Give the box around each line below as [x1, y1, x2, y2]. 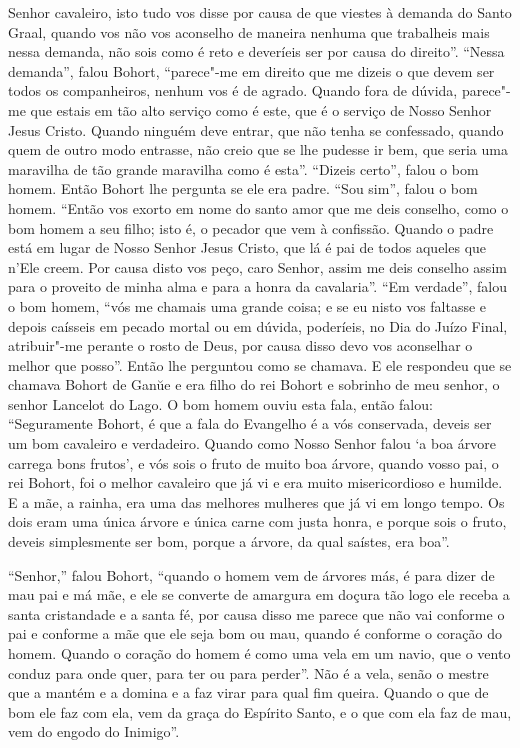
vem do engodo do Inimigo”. [8, 721, 180, 742]
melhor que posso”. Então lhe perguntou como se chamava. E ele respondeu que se [8, 354, 512, 375]
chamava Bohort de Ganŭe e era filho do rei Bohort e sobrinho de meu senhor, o [8, 374, 500, 395]
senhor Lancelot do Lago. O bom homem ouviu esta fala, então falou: [8, 393, 433, 414]
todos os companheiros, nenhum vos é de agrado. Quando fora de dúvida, [8, 80, 458, 101]
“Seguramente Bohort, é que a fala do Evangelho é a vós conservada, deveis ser [8, 413, 492, 434]
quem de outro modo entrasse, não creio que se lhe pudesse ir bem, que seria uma [8, 139, 508, 160]
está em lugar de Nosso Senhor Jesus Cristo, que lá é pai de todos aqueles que [8, 237, 487, 258]
